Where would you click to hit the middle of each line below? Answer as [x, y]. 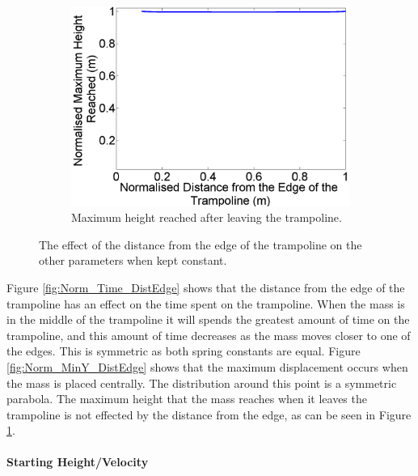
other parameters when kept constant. [133, 260]
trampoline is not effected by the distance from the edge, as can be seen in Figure [209, 414]
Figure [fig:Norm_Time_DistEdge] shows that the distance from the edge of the [206, 287]
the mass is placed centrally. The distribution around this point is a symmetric [202, 382]
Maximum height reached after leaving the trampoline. [207, 217]
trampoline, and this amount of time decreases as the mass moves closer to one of [209, 335]
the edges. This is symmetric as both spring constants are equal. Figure [184, 351]
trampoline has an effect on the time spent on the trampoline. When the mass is [206, 303]
